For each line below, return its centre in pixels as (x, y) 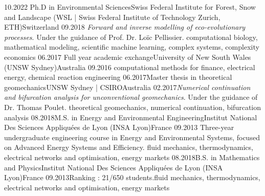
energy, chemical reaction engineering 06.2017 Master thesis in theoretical (118, 77)
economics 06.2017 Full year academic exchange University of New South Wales (128, 57)
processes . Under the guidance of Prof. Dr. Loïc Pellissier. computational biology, (131, 37)
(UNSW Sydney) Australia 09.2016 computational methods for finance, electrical (130, 67)
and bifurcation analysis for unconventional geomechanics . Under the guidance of (131, 97)
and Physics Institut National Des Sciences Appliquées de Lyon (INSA (114, 167)
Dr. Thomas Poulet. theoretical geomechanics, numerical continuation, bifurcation (133, 107)
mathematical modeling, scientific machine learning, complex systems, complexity (132, 47)
